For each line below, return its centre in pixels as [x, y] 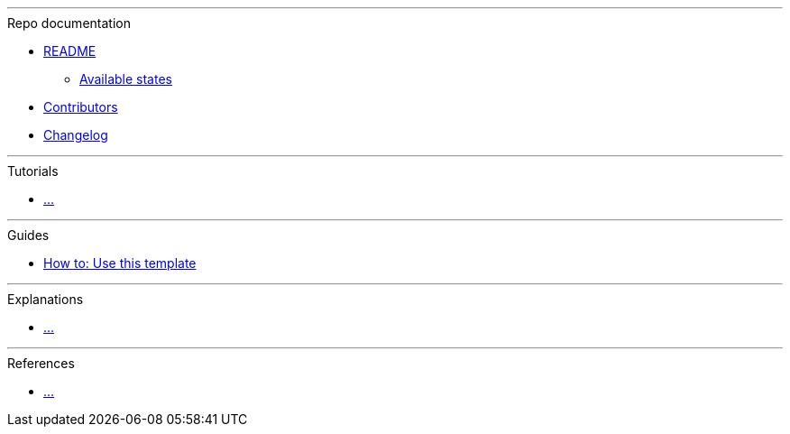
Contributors [81, 107]
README [70, 51]
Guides [28, 235]
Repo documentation [69, 23]
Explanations [46, 299]
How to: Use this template [120, 263]
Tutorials [33, 171]
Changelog [76, 135]
